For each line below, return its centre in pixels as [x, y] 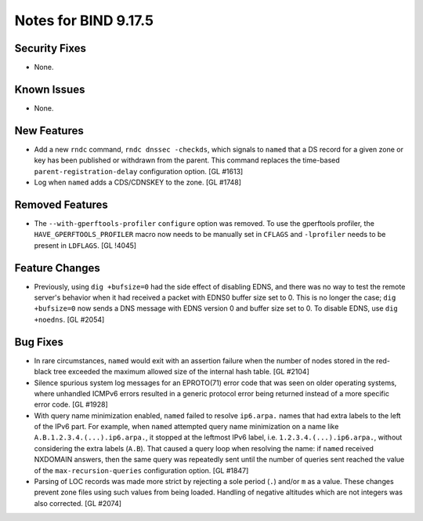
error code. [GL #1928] [71, 405]
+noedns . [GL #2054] [69, 319]
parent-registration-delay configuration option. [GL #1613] [139, 171]
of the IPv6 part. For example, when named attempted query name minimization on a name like [186, 427]
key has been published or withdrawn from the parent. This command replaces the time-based [187, 160]
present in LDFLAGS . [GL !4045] [85, 245]
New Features [49, 131]
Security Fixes [50, 48]
